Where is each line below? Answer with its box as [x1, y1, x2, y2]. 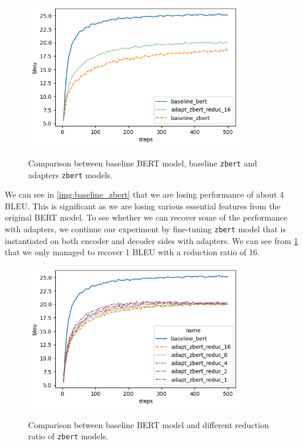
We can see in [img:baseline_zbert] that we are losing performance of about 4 [5, 188, 284, 201]
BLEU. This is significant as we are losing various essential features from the [5, 199, 281, 212]
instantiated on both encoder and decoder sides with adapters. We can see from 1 [5, 234, 298, 246]
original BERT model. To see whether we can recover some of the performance [5, 211, 288, 223]
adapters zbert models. [28, 168, 113, 181]
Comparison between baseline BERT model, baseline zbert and [28, 156, 257, 169]
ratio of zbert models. [28, 430, 109, 442]
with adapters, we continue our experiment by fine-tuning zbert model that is [5, 223, 287, 235]
